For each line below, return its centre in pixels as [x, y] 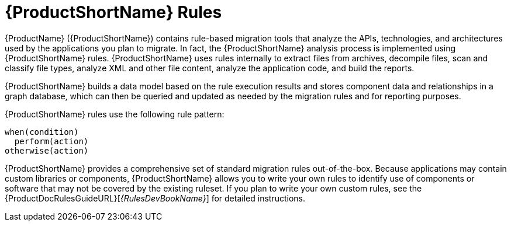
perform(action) [51, 141]
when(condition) [42, 132]
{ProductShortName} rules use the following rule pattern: [115, 114]
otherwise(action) [47, 150]
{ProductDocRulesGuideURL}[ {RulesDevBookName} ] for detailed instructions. [155, 198]
